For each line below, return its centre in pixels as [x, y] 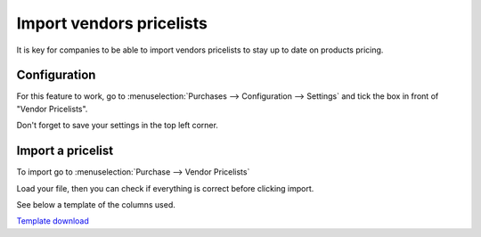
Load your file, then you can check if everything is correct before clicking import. [165, 188]
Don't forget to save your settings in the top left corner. [117, 126]
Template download [53, 221]
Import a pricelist [65, 151]
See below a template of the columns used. [96, 204]
